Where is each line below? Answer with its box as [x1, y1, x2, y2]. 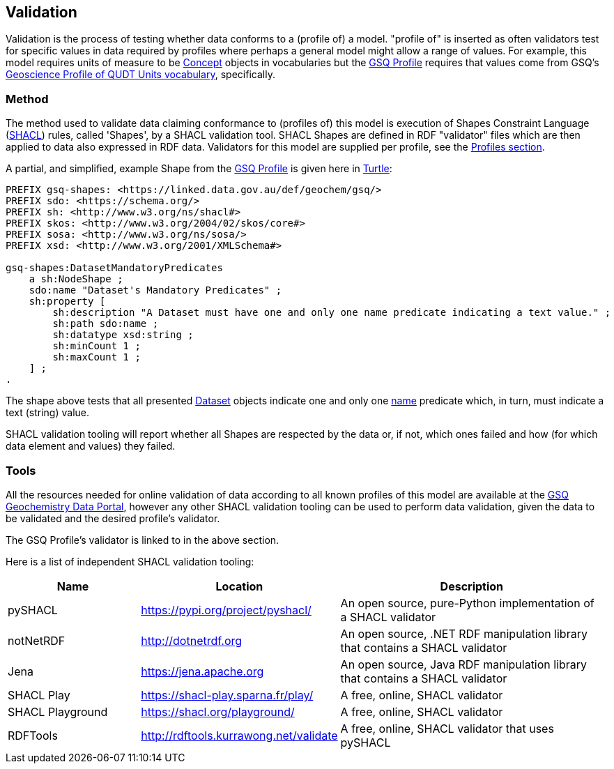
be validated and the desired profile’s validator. [6, 512, 220, 524]
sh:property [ [29, 296, 106, 307]
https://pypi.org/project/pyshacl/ [141, 602, 312, 617]
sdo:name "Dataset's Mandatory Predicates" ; [29, 284, 282, 296]
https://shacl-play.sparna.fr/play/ [141, 687, 314, 702]
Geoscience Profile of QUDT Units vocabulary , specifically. [6, 68, 275, 81]
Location [215, 579, 263, 593]
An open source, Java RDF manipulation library [340, 657, 588, 671]
